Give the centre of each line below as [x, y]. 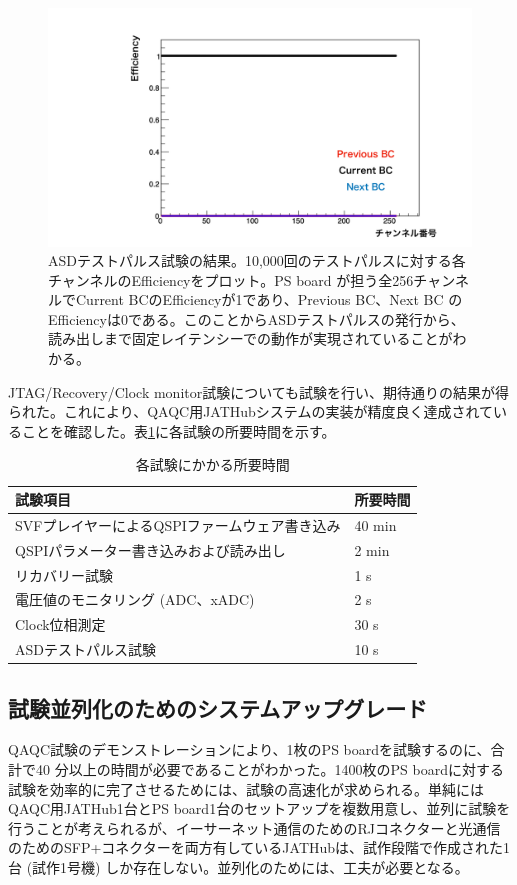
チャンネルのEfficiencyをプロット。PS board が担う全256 [231, 279]
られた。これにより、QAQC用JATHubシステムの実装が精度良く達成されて [251, 411]
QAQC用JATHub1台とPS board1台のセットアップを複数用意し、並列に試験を [259, 808]
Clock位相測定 [60, 624]
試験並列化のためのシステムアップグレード [218, 707]
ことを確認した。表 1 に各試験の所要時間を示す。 [178, 430]
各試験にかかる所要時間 [212, 464]
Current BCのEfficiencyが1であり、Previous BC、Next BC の [269, 299]
